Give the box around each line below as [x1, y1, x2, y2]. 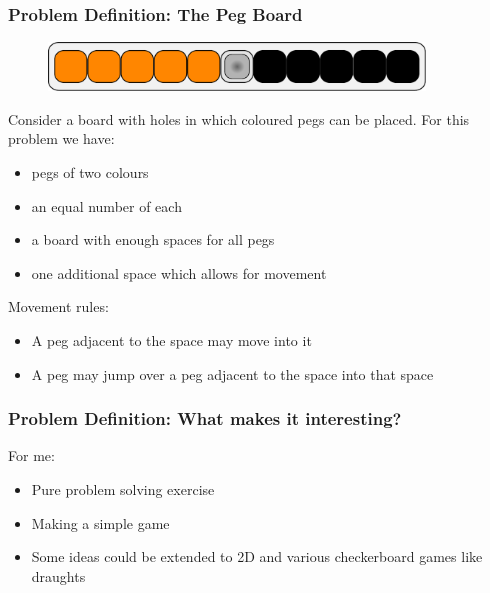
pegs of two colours [31, 162, 149, 183]
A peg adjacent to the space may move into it [31, 330, 312, 351]
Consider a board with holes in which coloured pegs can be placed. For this [8, 108, 470, 129]
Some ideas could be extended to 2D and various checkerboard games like [31, 546, 483, 567]
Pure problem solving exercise [31, 479, 215, 500]
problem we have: [8, 128, 115, 149]
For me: [8, 445, 55, 466]
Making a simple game [31, 512, 170, 533]
